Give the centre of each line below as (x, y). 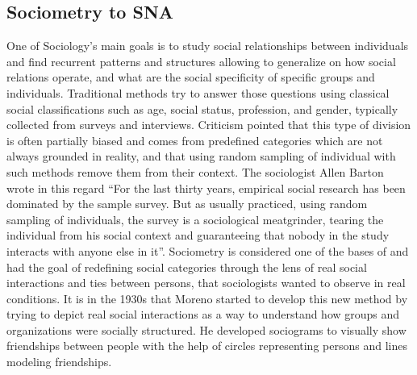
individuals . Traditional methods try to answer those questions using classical (198, 92)
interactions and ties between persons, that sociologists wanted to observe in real (206, 283)
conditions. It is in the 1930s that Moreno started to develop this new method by (207, 298)
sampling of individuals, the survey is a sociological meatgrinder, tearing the (195, 219)
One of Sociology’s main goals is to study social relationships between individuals (208, 46)
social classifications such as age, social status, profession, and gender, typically (202, 108)
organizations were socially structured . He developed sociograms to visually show (206, 329)
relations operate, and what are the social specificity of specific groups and (191, 77)
